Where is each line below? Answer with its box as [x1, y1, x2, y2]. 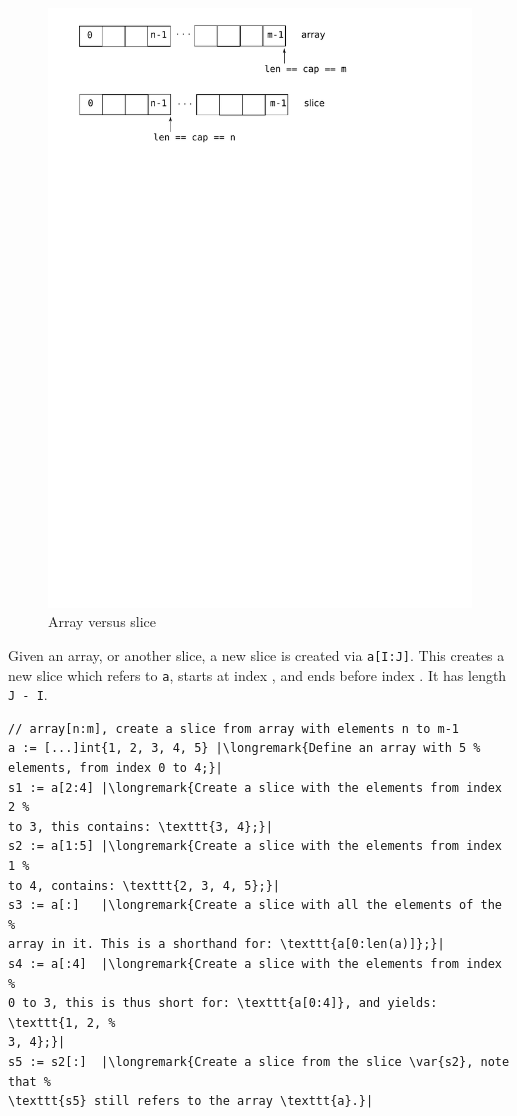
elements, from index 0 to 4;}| [8, 761, 223, 776]
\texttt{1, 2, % [8, 1015, 116, 1030]
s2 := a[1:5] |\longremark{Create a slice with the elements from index [8, 839, 502, 854]
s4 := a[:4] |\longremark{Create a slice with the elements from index [8, 956, 502, 971]
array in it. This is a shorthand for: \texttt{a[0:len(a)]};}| [8, 937, 445, 952]
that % [8, 1074, 51, 1089]
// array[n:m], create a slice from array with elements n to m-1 [8, 721, 460, 736]
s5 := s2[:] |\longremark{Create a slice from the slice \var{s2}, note [8, 1054, 510, 1069]
